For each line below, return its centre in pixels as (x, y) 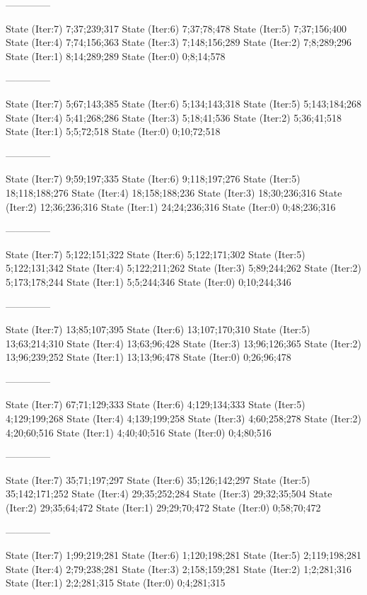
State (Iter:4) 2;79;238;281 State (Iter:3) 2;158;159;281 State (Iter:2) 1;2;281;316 (179, 568)
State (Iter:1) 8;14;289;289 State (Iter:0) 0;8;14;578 (116, 56)
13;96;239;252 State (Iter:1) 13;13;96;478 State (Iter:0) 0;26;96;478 (148, 357)
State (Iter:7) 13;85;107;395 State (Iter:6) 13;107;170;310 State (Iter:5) (158, 329)
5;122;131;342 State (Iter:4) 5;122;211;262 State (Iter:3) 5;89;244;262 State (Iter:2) (184, 268)
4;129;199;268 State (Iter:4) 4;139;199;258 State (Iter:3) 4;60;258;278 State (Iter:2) (184, 418)
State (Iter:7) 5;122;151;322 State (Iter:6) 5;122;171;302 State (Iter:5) (156, 254)
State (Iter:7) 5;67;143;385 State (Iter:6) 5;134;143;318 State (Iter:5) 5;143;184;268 (184, 103)
